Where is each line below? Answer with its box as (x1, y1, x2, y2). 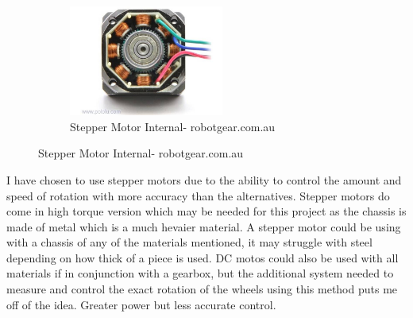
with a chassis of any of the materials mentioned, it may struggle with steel (6, 234, 372, 250)
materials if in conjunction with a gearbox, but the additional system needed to (6, 265, 394, 281)
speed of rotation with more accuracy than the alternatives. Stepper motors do (6, 187, 390, 204)
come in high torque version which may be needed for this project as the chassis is (6, 203, 407, 219)
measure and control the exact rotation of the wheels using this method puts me (6, 281, 398, 297)
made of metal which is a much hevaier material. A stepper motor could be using (6, 218, 401, 235)
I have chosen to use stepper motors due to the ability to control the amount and (6, 171, 402, 188)
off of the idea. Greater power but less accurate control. (6, 296, 276, 312)
